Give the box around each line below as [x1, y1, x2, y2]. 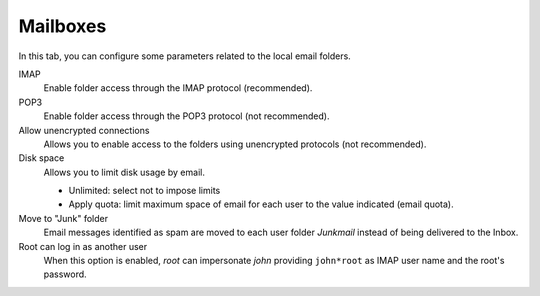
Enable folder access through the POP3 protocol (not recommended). [43, 110, 330, 122]
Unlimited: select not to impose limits [68, 185, 221, 197]
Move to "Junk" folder [18, 212, 109, 224]
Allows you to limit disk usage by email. [43, 166, 205, 178]
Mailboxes [18, 15, 107, 37]
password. [43, 268, 87, 280]
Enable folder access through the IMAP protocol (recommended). [43, 82, 313, 94]
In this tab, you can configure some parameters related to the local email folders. [18, 50, 352, 62]
